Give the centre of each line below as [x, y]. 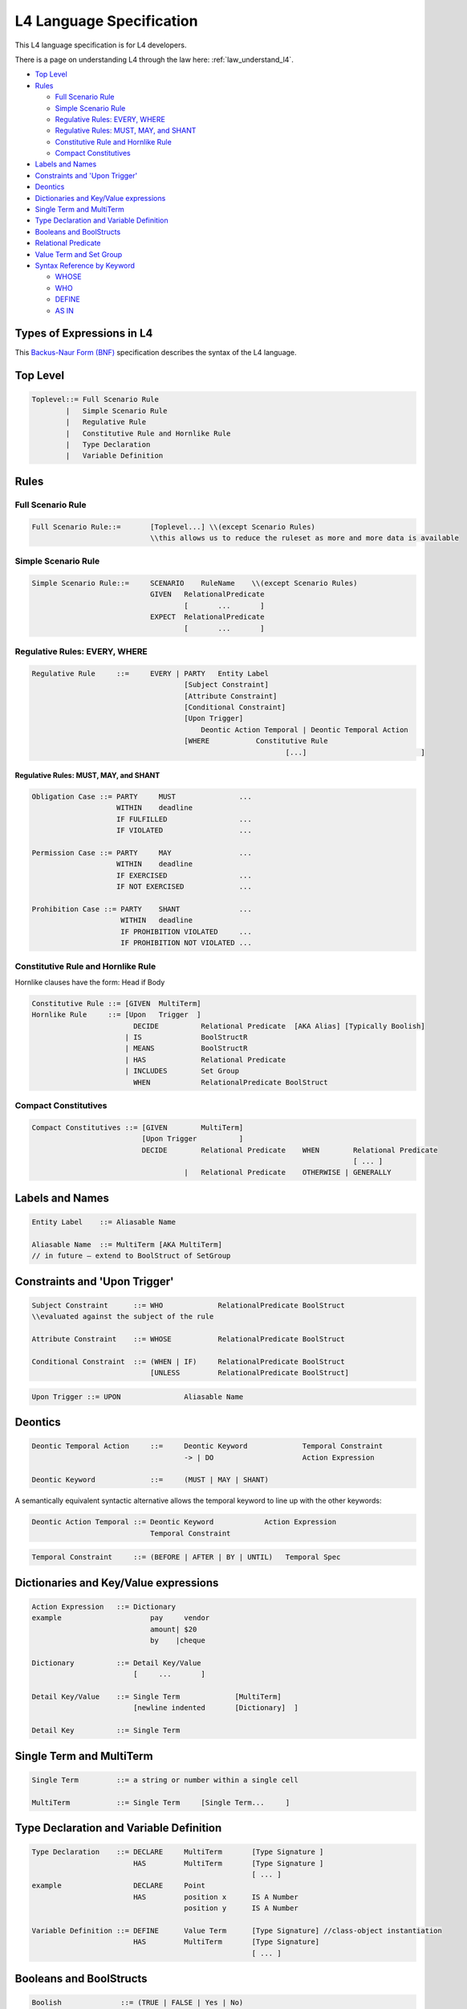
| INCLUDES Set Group [182, 1071]
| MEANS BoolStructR [186, 1048]
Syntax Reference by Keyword [85, 265]
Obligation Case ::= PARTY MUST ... [142, 797]
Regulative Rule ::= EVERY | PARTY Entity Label [150, 673]
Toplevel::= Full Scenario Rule [95, 399]
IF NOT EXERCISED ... [184, 887]
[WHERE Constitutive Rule [256, 741]
